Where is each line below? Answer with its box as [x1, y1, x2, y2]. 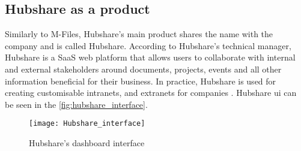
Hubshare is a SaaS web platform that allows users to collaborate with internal [5, 51, 296, 64]
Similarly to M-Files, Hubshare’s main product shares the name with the [5, 28, 273, 40]
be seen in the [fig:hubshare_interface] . [5, 98, 148, 110]
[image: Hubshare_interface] [29, 119, 145, 128]
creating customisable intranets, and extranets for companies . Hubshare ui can [5, 86, 297, 99]
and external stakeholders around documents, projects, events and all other [5, 62, 282, 75]
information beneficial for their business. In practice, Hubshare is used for [5, 74, 276, 87]
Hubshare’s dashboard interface [29, 137, 145, 149]
